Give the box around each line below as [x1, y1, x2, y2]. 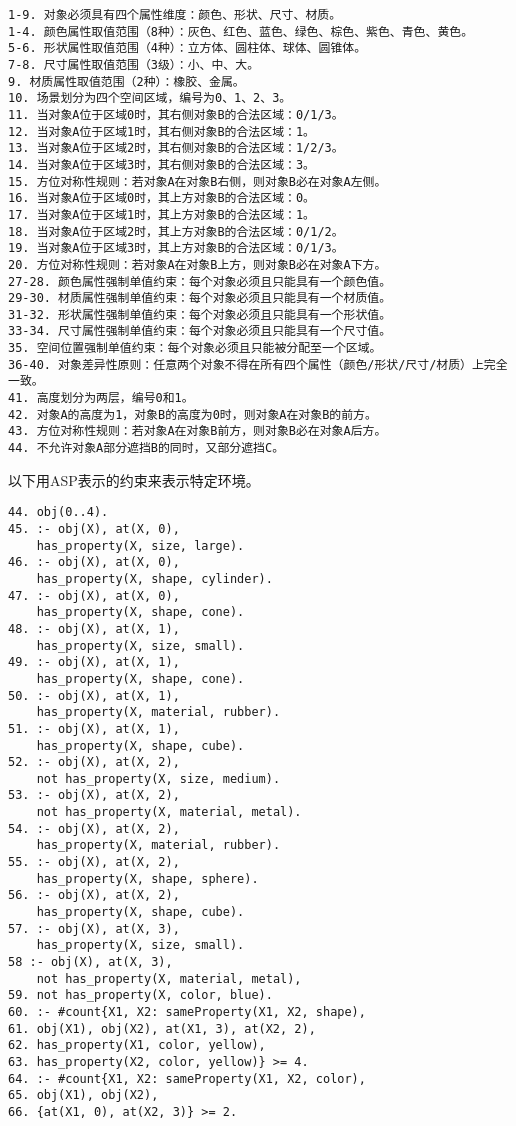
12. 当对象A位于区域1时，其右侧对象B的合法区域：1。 [8, 124, 315, 139]
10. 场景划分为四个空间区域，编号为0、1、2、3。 [8, 91, 292, 106]
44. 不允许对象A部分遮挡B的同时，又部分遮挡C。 [8, 441, 285, 456]
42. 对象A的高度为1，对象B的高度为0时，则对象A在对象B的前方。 [8, 407, 377, 422]
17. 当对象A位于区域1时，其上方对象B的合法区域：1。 [8, 207, 315, 222]
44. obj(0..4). [8, 505, 109, 520]
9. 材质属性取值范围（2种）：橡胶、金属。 [8, 74, 245, 89]
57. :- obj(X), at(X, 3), [8, 921, 180, 936]
